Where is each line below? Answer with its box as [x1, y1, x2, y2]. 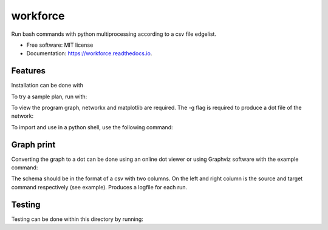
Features [11, 66, 46, 76]
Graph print [11, 140, 56, 150]
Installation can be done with [11, 82, 84, 89]
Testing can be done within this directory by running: [11, 215, 144, 223]
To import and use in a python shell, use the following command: [11, 123, 173, 130]
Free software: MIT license [26, 41, 94, 49]
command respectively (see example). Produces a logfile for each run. [11, 183, 188, 191]
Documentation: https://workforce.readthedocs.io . [26, 50, 152, 57]
